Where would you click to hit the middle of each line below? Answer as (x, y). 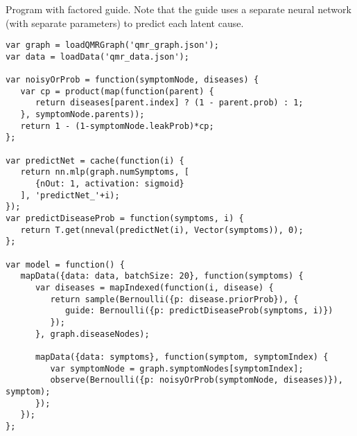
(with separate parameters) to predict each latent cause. (125, 23)
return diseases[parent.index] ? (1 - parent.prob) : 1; (169, 103)
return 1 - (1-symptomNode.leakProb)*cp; (117, 126)
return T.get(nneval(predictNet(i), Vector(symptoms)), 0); (162, 230)
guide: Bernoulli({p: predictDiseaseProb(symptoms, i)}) (199, 311)
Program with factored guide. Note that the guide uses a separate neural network (178, 9)
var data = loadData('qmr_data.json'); (97, 56)
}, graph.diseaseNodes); (92, 334)
